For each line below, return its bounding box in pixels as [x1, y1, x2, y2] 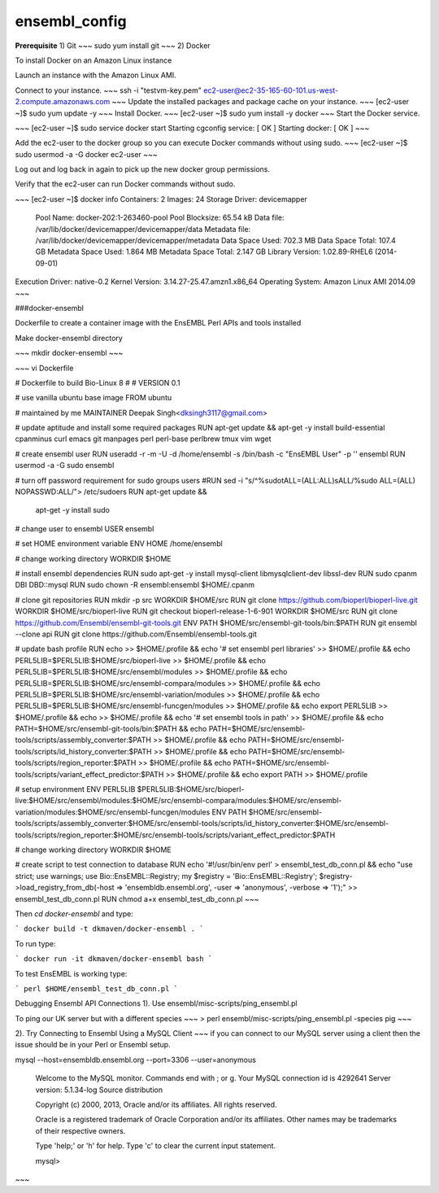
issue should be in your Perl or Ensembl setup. [15, 1040, 171, 1050]
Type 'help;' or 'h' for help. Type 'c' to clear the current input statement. [35, 1141, 276, 1151]
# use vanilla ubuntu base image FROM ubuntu [15, 393, 172, 403]
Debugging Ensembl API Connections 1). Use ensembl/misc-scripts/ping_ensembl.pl [15, 999, 298, 1008]
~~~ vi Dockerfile [15, 363, 74, 373]
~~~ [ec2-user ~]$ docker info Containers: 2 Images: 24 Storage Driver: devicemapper [15, 194, 308, 203]
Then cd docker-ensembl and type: [15, 908, 133, 919]
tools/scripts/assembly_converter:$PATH [15, 735, 152, 745]
